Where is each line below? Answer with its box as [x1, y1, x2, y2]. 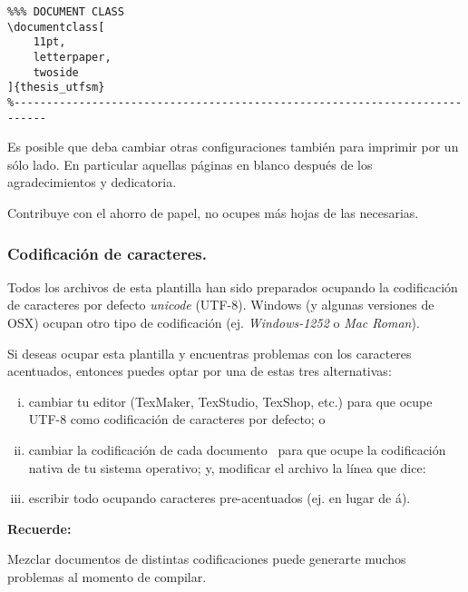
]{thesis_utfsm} [7, 81, 105, 94]
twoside [33, 65, 79, 79]
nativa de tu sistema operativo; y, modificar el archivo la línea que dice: [28, 458, 426, 477]
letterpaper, [33, 50, 112, 64]
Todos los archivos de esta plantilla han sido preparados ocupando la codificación [7, 277, 458, 296]
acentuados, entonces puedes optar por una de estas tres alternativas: [7, 361, 392, 380]
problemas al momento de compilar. [7, 567, 207, 586]
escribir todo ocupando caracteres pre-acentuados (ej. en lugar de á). [28, 488, 411, 508]
